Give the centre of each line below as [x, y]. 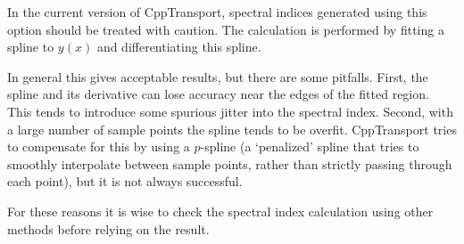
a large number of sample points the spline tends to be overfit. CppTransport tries [232, 129]
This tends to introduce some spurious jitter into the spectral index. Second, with [230, 111]
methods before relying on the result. [108, 228]
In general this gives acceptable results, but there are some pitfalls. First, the [218, 76]
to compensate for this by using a [99, 146]
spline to [31, 47]
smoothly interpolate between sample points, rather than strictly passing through [230, 163]
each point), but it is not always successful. [125, 181]
